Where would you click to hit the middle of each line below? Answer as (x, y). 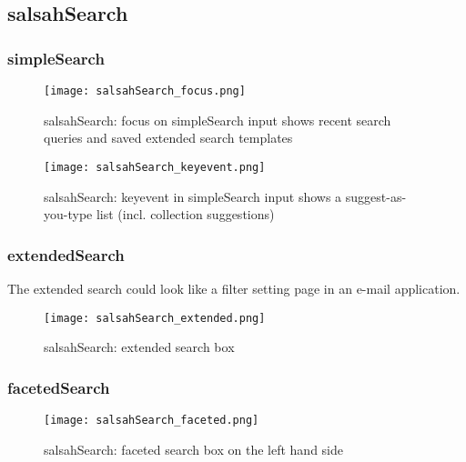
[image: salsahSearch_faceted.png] (152, 420)
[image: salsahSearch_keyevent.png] (155, 167)
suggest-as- (376, 196)
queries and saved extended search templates (168, 138)
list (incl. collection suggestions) (185, 214)
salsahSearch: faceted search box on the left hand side (193, 449)
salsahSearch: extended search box (139, 347)
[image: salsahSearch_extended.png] (155, 318)
